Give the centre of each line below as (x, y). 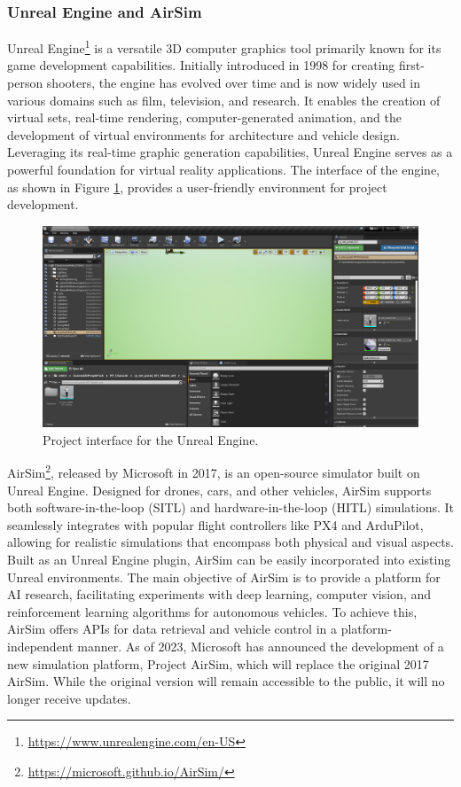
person (25, 83)
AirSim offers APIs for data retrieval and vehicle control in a (172, 629)
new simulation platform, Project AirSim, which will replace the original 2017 (218, 663)
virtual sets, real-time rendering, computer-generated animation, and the (204, 117)
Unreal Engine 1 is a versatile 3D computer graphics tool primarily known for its (224, 47)
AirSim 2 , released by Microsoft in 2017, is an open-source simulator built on (214, 471)
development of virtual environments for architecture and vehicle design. (203, 134)
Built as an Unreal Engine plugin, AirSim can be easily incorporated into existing (229, 559)
